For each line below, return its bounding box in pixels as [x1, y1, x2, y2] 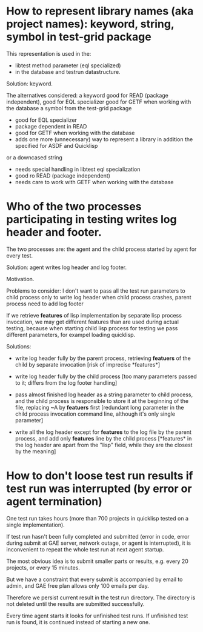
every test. [6, 251, 33, 259]
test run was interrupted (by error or [6, 482, 192, 496]
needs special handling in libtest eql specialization [15, 165, 141, 173]
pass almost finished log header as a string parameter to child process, [15, 391, 193, 398]
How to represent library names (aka [6, 4, 194, 18]
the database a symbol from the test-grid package [6, 104, 132, 111]
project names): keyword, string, [6, 17, 175, 31]
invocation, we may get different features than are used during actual [6, 318, 179, 325]
